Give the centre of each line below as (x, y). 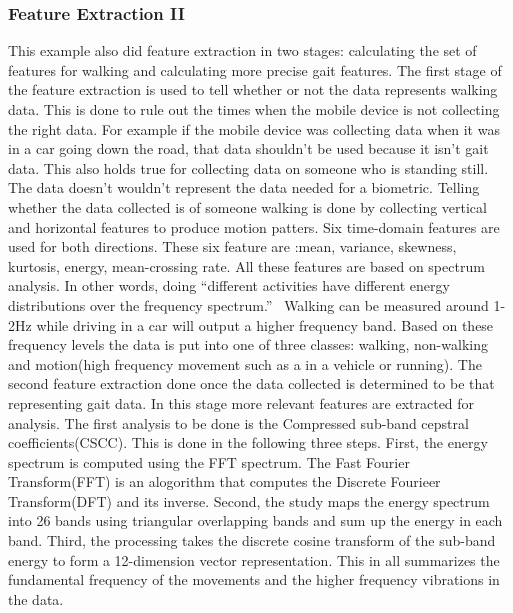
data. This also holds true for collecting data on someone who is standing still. (248, 167)
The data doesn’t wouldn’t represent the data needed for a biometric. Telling (244, 187)
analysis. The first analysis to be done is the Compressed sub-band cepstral (238, 422)
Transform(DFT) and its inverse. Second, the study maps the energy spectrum (249, 500)
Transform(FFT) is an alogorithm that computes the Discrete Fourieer (224, 481)
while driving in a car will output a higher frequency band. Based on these (265, 324)
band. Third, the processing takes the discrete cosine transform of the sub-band (252, 540)
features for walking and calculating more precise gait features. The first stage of (255, 69)
